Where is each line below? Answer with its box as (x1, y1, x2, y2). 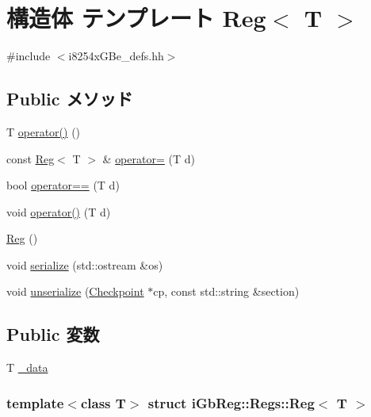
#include (6, 48, 51, 64)
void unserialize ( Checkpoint (6, 283, 144, 300)
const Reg (6, 150, 55, 166)
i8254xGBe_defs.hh (68, 48, 164, 64)
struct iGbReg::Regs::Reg (147, 392, 315, 412)
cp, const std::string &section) (153, 283, 300, 300)
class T (80, 392, 126, 412)
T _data (6, 359, 48, 376)
